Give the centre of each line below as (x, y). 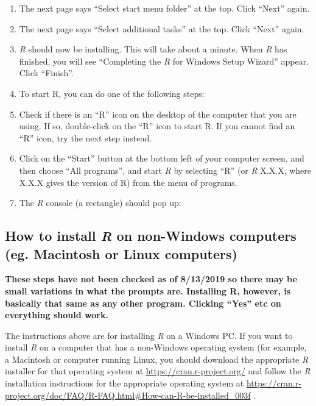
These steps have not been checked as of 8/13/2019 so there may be (151, 279)
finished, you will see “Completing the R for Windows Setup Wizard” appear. (164, 61)
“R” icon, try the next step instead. (86, 137)
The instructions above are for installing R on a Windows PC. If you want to (149, 335)
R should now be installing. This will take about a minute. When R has (153, 49)
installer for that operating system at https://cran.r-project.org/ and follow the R (158, 371)
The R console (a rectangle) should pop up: (100, 203)
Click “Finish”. (46, 73)
